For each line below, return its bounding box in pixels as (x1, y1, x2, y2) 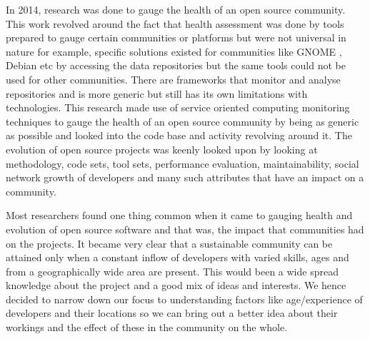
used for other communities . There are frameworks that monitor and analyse (6, 71, 341, 86)
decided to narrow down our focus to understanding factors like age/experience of (6, 291, 363, 306)
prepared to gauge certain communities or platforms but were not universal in (6, 30, 346, 45)
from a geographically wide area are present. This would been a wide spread (6, 263, 339, 278)
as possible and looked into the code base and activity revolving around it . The (6, 128, 352, 143)
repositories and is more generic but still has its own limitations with (6, 86, 308, 101)
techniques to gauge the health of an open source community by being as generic (6, 113, 359, 128)
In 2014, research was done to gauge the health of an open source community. (6, 2, 346, 16)
